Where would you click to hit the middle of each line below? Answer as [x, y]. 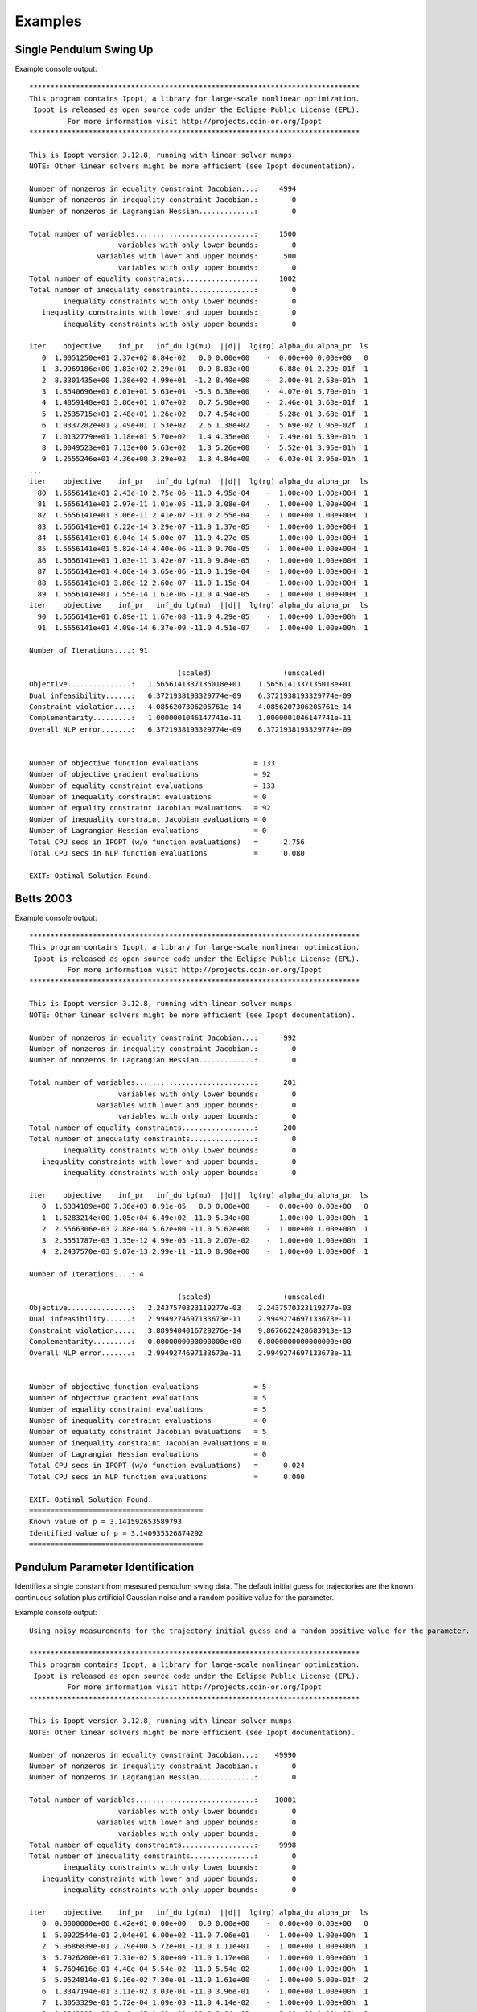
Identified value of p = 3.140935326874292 [116, 1533]
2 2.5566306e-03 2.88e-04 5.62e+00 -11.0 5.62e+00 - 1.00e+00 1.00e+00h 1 [205, 1229]
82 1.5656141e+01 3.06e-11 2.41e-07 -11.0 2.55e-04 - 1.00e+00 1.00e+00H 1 [203, 515]
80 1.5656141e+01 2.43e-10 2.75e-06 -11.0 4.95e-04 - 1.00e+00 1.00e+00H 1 [203, 493]
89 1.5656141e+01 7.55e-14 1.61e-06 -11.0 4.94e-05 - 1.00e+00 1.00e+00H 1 [203, 594]
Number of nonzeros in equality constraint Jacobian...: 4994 [163, 188]
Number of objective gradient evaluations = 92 [150, 774]
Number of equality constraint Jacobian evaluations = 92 [150, 808]
